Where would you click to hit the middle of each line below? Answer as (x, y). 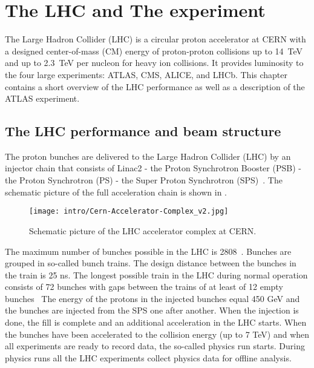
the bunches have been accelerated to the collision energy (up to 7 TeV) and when (157, 334)
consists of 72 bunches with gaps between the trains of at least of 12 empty (144, 287)
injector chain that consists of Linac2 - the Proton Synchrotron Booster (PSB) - (153, 168)
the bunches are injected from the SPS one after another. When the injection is (152, 310)
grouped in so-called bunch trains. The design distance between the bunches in (151, 263)
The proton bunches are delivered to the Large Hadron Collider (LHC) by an (148, 156)
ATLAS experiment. (42, 98)
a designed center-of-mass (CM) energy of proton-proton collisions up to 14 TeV (154, 51)
